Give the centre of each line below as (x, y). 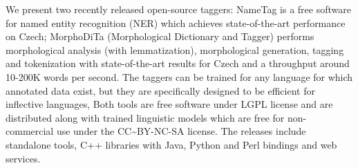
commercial (30, 131)
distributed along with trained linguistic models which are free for (145, 117)
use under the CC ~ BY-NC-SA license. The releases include (181, 131)
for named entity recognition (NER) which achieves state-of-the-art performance (176, 22)
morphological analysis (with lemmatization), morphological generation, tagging (175, 49)
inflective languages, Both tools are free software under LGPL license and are (169, 104)
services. (23, 158)
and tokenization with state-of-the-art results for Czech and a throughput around (178, 63)
